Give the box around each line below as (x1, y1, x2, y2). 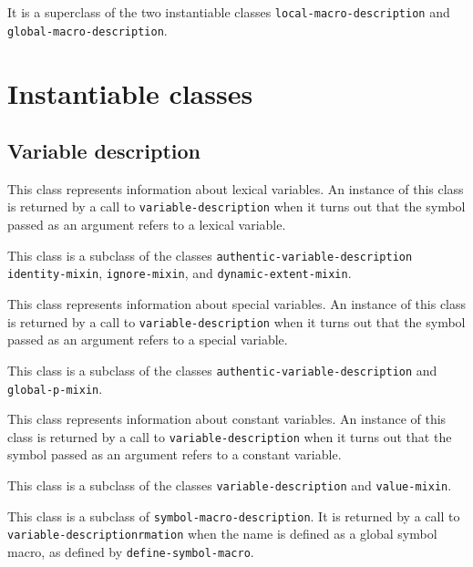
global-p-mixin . (7, 378, 103, 397)
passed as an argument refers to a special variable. (7, 330, 288, 349)
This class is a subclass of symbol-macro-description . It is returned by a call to (7, 506, 460, 525)
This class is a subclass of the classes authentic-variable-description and (7, 360, 437, 379)
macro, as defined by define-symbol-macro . (7, 542, 254, 562)
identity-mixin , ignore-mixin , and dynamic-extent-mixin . (7, 263, 352, 283)
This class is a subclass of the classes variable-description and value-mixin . (7, 476, 452, 495)
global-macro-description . (7, 20, 168, 39)
